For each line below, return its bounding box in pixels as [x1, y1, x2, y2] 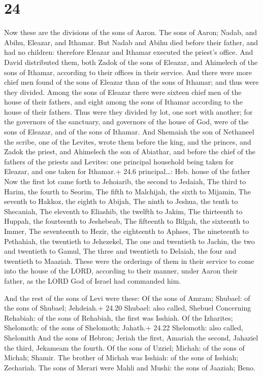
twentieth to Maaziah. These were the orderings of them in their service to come [4, 255, 254, 266]
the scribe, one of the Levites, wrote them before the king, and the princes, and [4, 136, 251, 147]
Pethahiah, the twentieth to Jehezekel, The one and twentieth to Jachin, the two [4, 235, 255, 246]
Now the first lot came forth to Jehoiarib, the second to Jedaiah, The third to [4, 176, 246, 187]
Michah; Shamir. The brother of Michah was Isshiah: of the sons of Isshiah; [4, 352, 239, 363]
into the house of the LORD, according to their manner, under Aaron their [4, 265, 238, 276]
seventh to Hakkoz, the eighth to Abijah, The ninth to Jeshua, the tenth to [4, 196, 238, 207]
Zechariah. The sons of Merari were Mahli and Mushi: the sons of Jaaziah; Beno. [4, 362, 255, 372]
